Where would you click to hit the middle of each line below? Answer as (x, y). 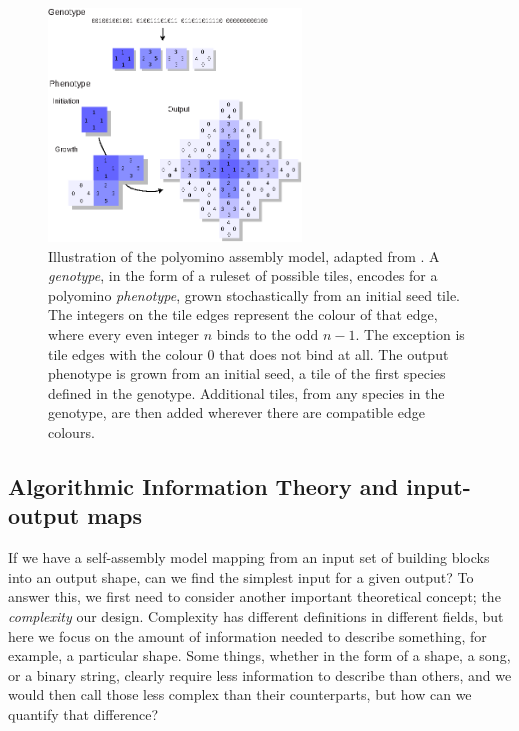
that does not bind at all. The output (334, 353)
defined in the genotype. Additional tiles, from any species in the (246, 392)
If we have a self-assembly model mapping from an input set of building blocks (249, 557)
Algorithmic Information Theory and (203, 486)
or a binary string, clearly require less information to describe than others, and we (260, 674)
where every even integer (123, 334)
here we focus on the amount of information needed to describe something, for (247, 635)
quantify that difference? (83, 713)
